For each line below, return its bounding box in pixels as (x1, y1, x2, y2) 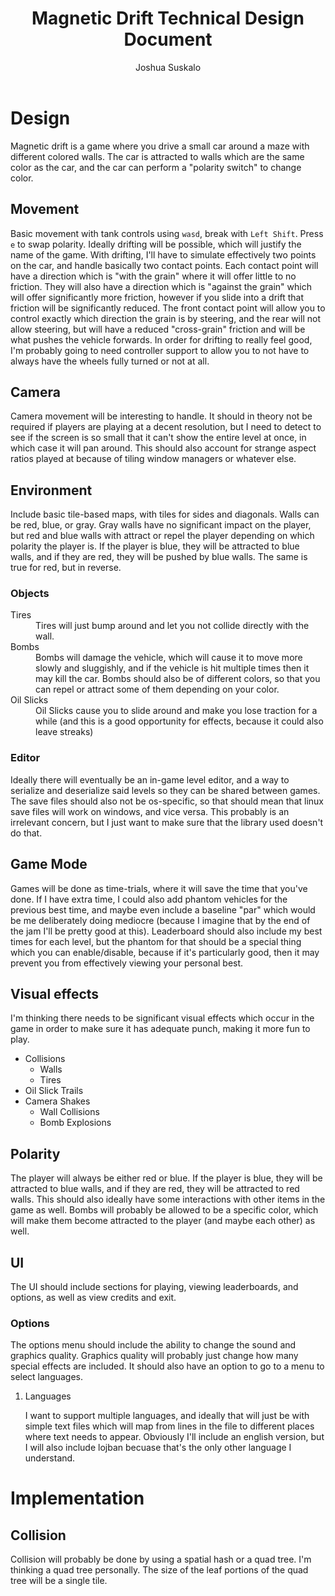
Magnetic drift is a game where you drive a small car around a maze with (10, 140, 310, 152)
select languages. (10, 1371, 84, 1383)
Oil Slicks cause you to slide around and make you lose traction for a (35, 705, 318, 717)
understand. (24, 1452, 76, 1464)
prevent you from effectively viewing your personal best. (10, 957, 244, 969)
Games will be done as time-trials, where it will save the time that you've (10, 882, 308, 894)
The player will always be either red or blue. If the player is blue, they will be (10, 1172, 323, 1184)
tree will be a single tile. (10, 1575, 108, 1587)
